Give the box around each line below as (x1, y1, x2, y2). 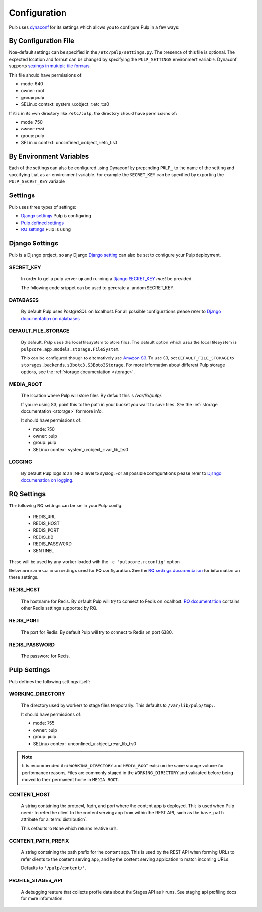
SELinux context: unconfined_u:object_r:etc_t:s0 (21, 140, 117, 146)
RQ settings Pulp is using (21, 226, 71, 232)
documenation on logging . (21, 477, 74, 483)
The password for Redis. (21, 653, 70, 659)
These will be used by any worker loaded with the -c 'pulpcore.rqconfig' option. (9, 558, 181, 565)
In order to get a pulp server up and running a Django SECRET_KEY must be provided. (21, 276, 193, 281)
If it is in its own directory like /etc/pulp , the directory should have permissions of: (9, 110, 177, 116)
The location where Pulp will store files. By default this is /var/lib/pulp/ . (21, 392, 163, 398)
